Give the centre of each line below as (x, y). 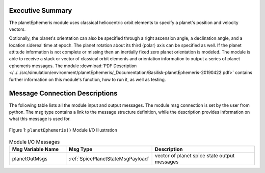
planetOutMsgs (30, 159)
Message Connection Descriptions (63, 93)
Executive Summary (40, 11)
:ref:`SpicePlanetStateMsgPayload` (109, 159)
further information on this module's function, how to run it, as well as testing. (88, 79)
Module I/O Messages (35, 142)
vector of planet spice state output (195, 156)
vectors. (17, 29)
